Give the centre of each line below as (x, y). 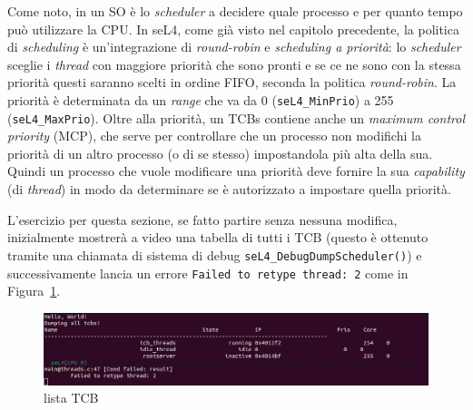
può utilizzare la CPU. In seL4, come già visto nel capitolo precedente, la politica (233, 29)
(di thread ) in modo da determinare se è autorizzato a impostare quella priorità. (229, 189)
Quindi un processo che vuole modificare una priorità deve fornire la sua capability (236, 171)
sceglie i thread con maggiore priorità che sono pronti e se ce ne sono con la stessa (234, 64)
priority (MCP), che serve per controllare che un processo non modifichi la (214, 136)
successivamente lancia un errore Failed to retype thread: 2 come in (208, 273)
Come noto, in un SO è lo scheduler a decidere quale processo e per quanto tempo (235, 11)
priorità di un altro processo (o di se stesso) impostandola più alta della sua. (220, 153)
